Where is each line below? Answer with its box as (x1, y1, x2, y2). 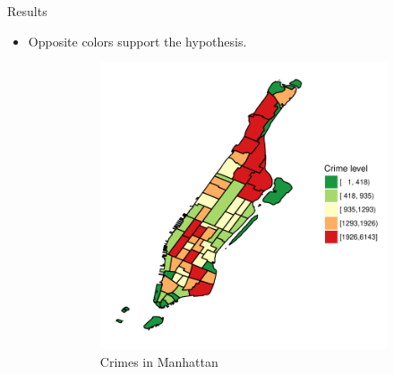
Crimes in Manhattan (99, 352, 218, 370)
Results (7, 2, 47, 20)
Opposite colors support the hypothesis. (28, 31, 247, 50)
